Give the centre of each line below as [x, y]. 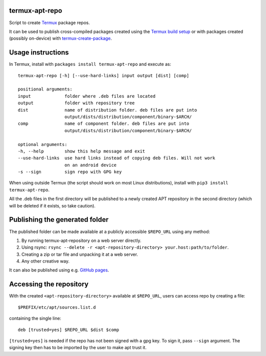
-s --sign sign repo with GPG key [70, 172]
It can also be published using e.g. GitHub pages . [59, 270]
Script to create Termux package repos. [50, 23]
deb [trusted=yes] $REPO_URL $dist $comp [68, 330]
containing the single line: [35, 318]
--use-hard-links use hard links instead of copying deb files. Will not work [116, 158]
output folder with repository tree [76, 103]
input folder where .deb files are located [87, 96]
